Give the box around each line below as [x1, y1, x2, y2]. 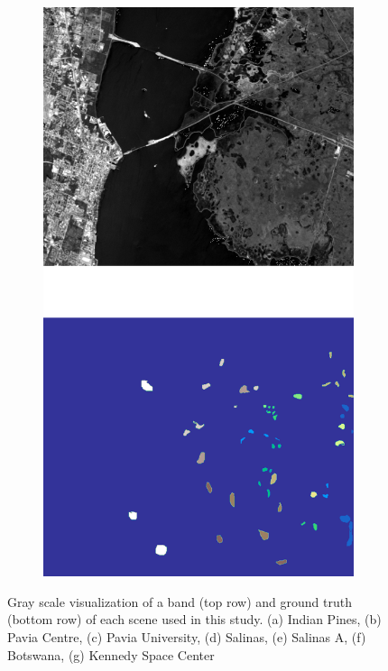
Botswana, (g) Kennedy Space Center [7, 645, 215, 664]
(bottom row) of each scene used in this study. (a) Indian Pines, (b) [7, 610, 382, 629]
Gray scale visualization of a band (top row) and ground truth [7, 592, 352, 611]
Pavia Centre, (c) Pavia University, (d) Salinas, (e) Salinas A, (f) [7, 628, 366, 647]
